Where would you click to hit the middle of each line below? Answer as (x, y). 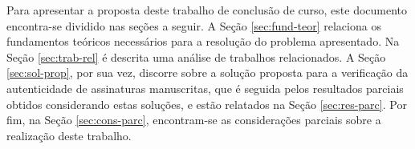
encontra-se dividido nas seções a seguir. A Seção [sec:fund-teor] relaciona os (194, 25)
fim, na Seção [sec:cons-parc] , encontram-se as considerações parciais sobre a (194, 120)
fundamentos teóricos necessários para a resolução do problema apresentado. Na (203, 41)
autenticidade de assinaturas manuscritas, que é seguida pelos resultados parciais (205, 88)
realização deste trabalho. (69, 135)
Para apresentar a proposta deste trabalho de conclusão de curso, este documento (207, 10)
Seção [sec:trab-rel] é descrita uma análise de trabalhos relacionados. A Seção (196, 56)
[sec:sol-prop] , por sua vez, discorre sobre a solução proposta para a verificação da (207, 72)
